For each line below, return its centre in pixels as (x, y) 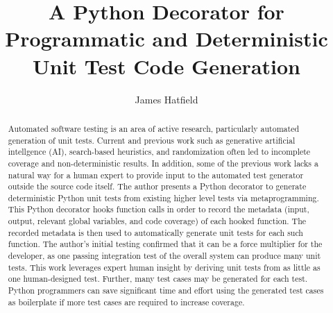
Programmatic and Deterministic (166, 39)
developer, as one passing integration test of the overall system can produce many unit (164, 256)
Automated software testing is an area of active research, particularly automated (154, 128)
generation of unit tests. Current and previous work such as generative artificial (152, 140)
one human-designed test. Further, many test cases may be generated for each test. (158, 279)
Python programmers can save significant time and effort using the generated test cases (166, 290)
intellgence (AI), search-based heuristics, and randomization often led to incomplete (159, 152)
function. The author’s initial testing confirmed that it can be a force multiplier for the (165, 244)
